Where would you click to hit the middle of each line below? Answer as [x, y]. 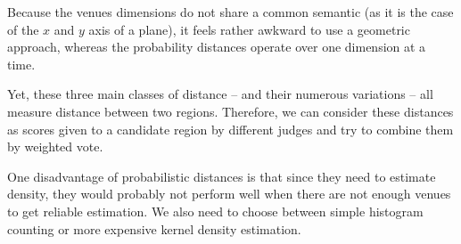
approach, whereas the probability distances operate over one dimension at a [217, 47]
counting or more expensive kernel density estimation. [154, 228]
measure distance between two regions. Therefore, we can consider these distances [230, 111]
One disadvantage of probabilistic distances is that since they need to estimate [222, 176]
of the [23, 29]
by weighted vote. [55, 146]
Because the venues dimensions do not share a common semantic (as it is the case [230, 12]
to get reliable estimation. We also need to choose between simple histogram [215, 211]
